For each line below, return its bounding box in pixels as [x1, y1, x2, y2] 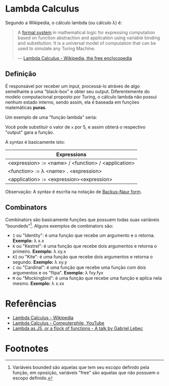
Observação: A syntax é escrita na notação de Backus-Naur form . [5, 188, 142, 195]
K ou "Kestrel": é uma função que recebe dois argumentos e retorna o [12, 243, 157, 249]
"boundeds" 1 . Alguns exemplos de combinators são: [5, 222, 114, 229]
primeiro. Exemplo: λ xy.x [12, 248, 66, 254]
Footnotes [5, 343, 49, 354]
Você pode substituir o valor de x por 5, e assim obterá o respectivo [5, 124, 146, 130]
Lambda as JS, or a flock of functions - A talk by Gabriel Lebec [12, 325, 143, 332]
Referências [5, 298, 57, 310]
